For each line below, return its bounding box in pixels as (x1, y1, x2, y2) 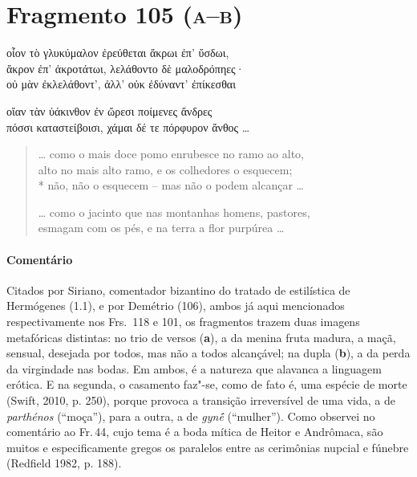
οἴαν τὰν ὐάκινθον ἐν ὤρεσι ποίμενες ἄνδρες (6, 102, 213, 119)
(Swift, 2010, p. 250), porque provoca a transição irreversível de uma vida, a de (6, 392, 395, 409)
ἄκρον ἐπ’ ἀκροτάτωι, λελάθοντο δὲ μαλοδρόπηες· (6, 59, 245, 76)
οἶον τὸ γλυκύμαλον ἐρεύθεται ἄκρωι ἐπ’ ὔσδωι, (6, 44, 229, 61)
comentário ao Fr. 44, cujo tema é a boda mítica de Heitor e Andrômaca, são (6, 423, 383, 440)
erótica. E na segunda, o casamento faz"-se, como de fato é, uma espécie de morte (6, 376, 407, 393)
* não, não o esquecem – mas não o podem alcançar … (38, 177, 304, 194)
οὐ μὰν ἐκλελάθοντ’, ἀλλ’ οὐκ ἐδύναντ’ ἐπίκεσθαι (6, 75, 236, 92)
